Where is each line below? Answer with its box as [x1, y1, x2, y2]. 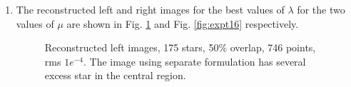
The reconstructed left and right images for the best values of [16, 2, 285, 16]
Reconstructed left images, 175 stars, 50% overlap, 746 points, [44, 40, 316, 55]
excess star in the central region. [44, 68, 186, 83]
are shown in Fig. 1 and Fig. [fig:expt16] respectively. [66, 16, 299, 31]
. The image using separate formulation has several [83, 53, 306, 68]
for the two [297, 2, 345, 16]
